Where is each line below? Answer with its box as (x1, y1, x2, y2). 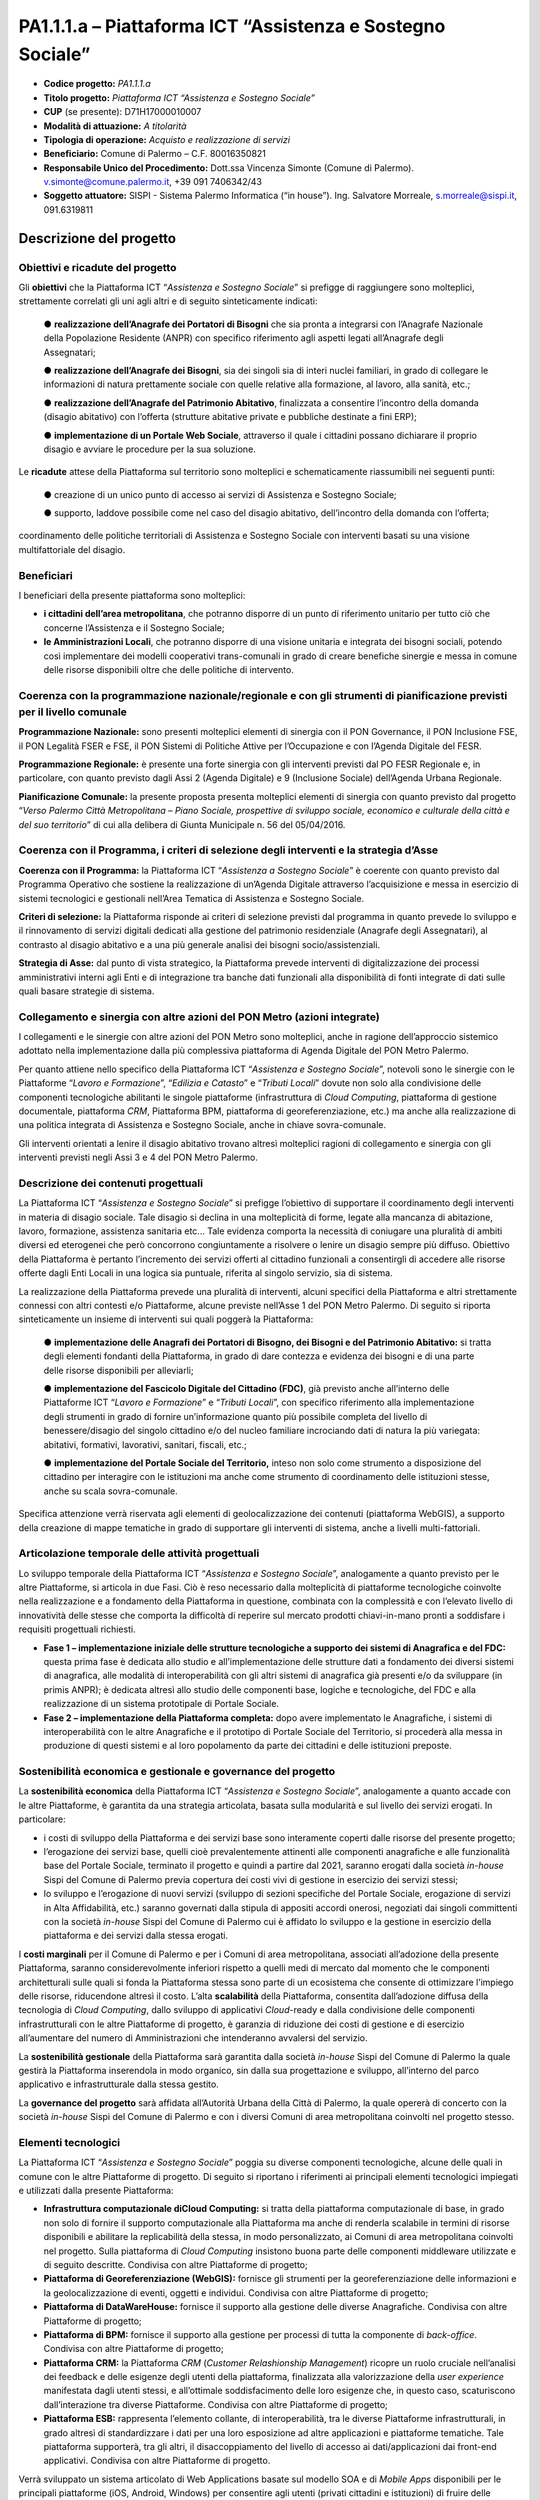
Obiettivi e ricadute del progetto (18, 260, 177, 274)
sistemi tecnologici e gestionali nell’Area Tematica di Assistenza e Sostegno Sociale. (18, 892, 365, 904)
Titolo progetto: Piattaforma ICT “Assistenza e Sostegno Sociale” (43, 91, 315, 104)
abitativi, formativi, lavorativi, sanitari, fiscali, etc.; (43, 1438, 247, 1450)
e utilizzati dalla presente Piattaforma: (18, 2185, 174, 2196)
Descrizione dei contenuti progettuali (18, 1176, 204, 1190)
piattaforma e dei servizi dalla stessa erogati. (43, 1930, 229, 1942)
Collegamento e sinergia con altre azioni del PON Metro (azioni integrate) (18, 1010, 380, 1024)
